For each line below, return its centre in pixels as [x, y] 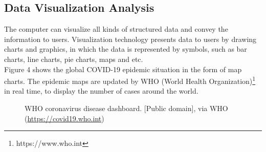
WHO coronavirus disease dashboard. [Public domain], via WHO [126, 108]
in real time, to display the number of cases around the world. [101, 91]
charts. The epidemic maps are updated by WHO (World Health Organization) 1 [130, 80]
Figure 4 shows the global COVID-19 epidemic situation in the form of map [123, 69]
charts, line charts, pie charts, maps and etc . [74, 59]
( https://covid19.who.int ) [64, 118]
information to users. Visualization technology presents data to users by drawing [130, 39]
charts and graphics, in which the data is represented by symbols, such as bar [126, 49]
